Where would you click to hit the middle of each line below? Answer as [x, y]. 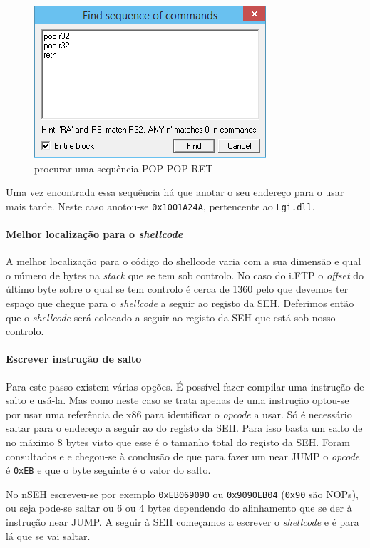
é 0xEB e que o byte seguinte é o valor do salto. [108, 470]
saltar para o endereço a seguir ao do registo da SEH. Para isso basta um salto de [184, 428]
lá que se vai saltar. [48, 536]
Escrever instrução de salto [74, 359]
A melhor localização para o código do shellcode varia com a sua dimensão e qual [184, 261]
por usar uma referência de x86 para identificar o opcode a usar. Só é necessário [179, 414]
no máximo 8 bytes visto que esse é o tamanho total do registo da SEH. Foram [178, 441]
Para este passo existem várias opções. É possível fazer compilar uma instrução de [185, 386]
